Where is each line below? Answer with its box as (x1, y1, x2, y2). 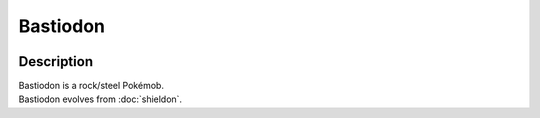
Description (18, 53, 94, 70)
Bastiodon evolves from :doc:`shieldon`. (18, 93, 183, 105)
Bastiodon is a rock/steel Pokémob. (18, 80, 165, 92)
